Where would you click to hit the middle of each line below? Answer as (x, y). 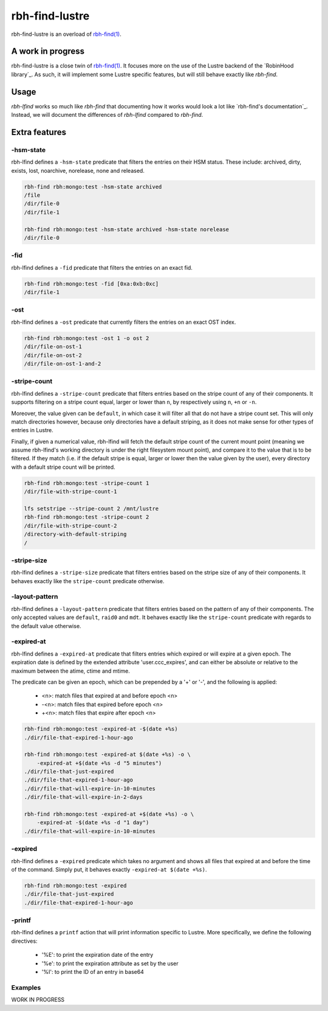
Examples (26, 987)
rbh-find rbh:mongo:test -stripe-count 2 (87, 517)
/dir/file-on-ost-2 (53, 355)
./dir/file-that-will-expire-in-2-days (83, 797)
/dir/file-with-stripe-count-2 (71, 526)
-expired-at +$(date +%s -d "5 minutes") (99, 763)
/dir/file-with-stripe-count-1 (71, 492)
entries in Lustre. (32, 430)
